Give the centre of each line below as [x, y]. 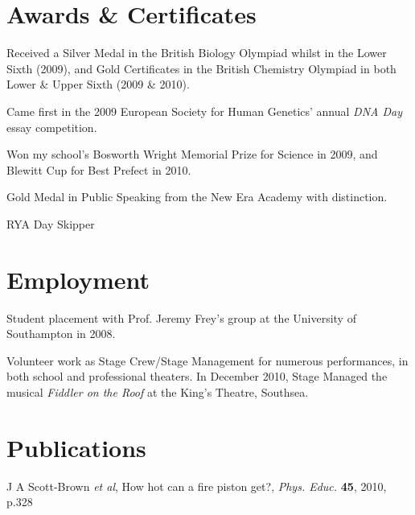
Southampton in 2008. [61, 334]
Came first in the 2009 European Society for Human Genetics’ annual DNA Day [204, 111]
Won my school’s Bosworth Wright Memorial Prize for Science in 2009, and [192, 154]
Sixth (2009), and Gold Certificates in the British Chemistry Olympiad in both [201, 68]
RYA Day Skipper [51, 223]
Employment [78, 279]
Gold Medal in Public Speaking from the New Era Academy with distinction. [197, 197]
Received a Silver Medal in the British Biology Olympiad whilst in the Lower [197, 53]
